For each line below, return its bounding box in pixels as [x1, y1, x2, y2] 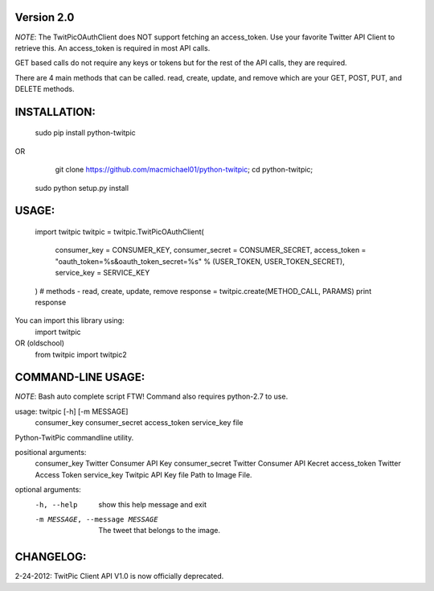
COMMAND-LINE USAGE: [14, 370, 145, 384]
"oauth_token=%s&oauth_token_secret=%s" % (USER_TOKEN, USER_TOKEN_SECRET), [55, 256, 346, 266]
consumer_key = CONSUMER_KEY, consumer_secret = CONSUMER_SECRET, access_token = [55, 246, 366, 255]
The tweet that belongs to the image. [98, 526, 221, 535]
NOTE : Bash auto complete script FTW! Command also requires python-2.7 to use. [14, 391, 289, 402]
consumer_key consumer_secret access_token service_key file [35, 418, 244, 428]
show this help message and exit [98, 499, 207, 509]
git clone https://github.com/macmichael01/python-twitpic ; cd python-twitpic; [55, 165, 313, 175]
